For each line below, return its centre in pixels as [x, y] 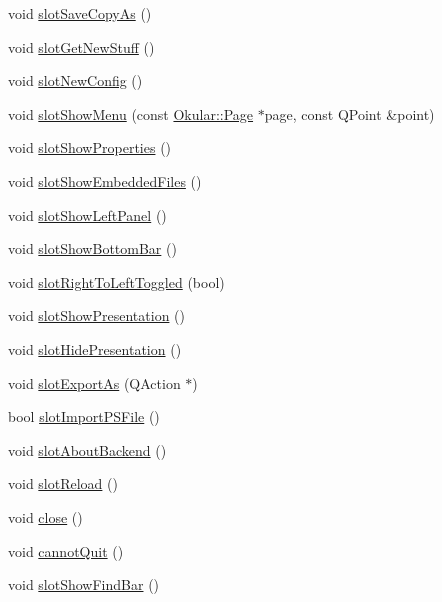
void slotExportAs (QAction [94, 382]
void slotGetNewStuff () [81, 46]
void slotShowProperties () [90, 147]
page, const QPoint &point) [349, 113]
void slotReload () [63, 483]
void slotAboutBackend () [87, 449]
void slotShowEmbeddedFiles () [105, 180]
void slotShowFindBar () [84, 584]
